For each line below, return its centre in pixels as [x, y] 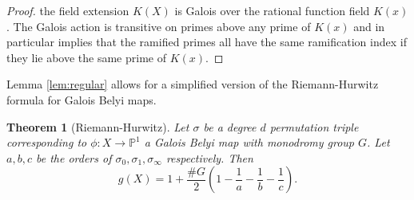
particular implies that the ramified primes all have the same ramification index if [207, 42]
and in [369, 26]
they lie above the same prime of [86, 57]
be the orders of [74, 157]
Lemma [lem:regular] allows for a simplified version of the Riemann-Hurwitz [193, 84]
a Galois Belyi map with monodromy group [249, 142]
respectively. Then [209, 157]
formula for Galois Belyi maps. [82, 99]
